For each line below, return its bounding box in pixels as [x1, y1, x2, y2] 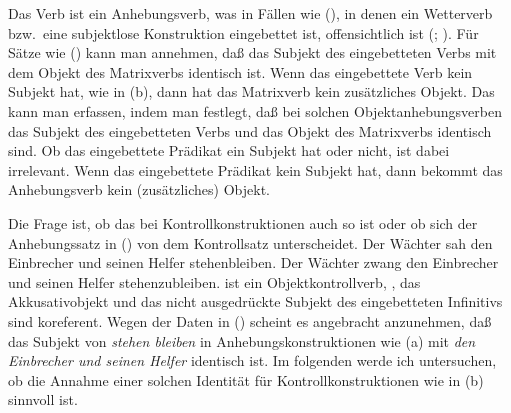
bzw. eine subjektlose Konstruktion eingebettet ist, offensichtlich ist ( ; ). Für [8, 22, 479, 43]
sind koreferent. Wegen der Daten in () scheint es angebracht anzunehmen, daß [8, 310, 492, 331]
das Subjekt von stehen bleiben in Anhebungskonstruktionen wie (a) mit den [8, 330, 476, 351]
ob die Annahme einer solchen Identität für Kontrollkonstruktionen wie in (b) [8, 369, 484, 390]
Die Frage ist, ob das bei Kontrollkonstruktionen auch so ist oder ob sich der [8, 212, 478, 233]
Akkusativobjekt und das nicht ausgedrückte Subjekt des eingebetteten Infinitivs [8, 291, 503, 312]
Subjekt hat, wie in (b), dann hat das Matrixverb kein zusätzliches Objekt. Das [8, 81, 495, 102]
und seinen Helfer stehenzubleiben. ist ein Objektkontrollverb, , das [8, 271, 421, 292]
